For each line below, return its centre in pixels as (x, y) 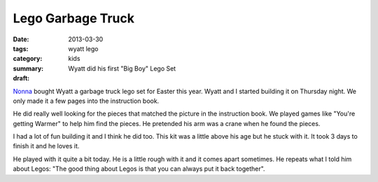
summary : (28, 68)
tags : (21, 48)
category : (28, 59)
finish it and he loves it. (46, 146)
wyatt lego (83, 48)
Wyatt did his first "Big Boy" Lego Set (122, 68)
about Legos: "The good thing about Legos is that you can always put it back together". (139, 169)
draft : (21, 78)
